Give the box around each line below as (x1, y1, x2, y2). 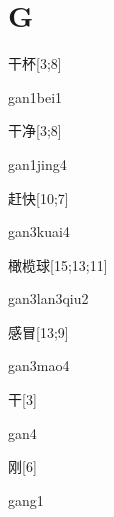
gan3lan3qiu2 (8, 288, 89, 309)
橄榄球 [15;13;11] (8, 254, 108, 275)
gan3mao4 (8, 355, 70, 376)
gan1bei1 (8, 86, 63, 107)
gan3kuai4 (8, 221, 70, 242)
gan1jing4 (8, 153, 67, 174)
